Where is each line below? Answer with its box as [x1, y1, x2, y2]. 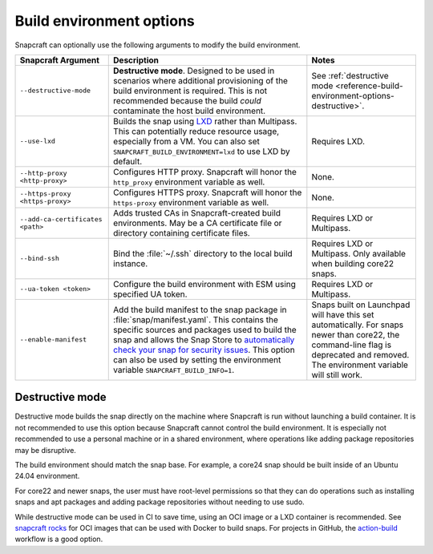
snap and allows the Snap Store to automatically [113, 334, 295, 345]
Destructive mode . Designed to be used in [113, 65, 275, 76]
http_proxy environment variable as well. [113, 176, 265, 188]
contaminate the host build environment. [113, 105, 266, 116]
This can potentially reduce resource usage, [113, 125, 280, 136]
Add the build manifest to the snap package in [113, 304, 287, 315]
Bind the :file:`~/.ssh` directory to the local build [113, 248, 293, 259]
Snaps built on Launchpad [311, 299, 411, 310]
